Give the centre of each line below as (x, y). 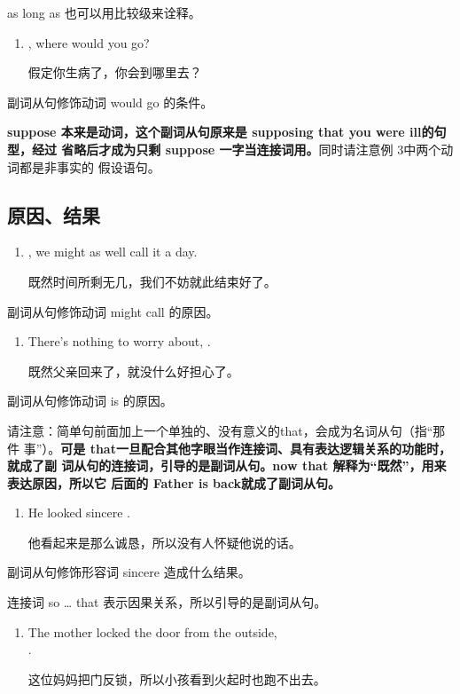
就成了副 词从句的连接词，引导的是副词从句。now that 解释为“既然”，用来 (227, 465)
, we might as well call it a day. (113, 252)
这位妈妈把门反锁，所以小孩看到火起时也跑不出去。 (177, 678)
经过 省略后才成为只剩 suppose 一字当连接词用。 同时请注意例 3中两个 (236, 149)
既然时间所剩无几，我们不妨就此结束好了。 (152, 281)
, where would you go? (89, 42)
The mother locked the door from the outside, (152, 631)
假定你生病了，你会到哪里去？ (115, 72)
